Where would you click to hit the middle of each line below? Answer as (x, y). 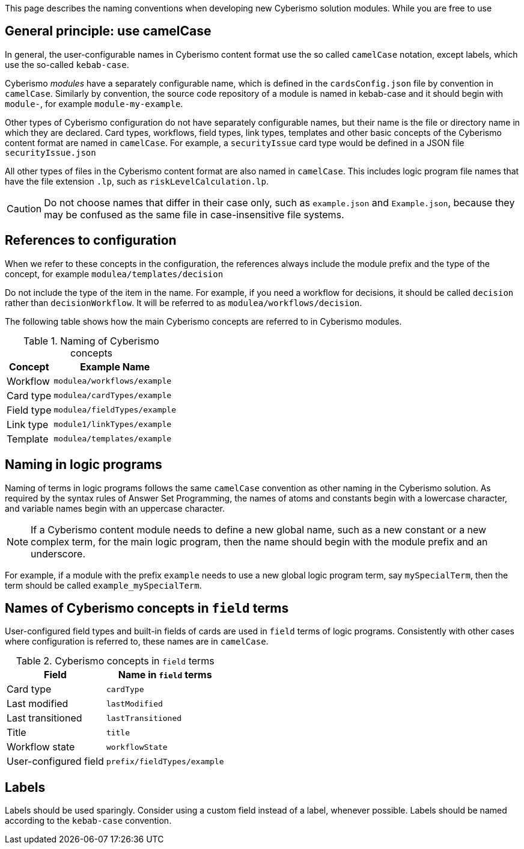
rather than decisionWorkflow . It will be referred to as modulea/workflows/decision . (184, 302)
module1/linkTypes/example (113, 424)
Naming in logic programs (84, 465)
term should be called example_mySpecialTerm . (103, 585)
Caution (24, 208)
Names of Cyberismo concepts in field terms (147, 608)
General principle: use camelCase (108, 31)
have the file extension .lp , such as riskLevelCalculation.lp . (137, 181)
